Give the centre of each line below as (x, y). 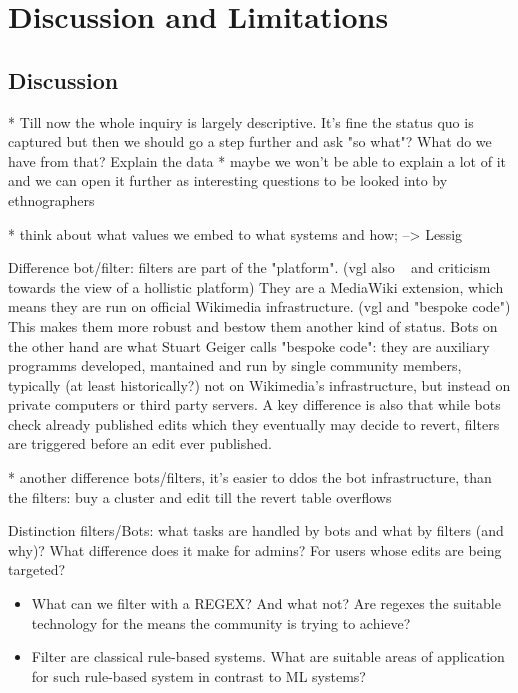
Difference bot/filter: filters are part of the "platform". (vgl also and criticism (249, 267)
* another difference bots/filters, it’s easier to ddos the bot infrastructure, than (250, 477)
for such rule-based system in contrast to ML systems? (198, 675)
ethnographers (51, 199)
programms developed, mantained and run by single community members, (235, 365)
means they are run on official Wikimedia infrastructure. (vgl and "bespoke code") (259, 306)
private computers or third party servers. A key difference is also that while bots (254, 404)
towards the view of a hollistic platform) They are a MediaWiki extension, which (256, 286)
